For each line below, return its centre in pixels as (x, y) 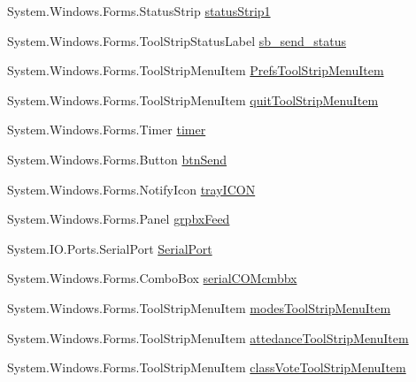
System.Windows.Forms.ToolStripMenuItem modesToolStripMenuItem (199, 307)
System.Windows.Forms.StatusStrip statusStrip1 (139, 11)
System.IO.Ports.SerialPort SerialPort (110, 248)
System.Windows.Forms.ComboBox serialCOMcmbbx (152, 278)
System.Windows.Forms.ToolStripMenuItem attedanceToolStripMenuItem (208, 337)
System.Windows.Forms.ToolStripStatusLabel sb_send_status (177, 40)
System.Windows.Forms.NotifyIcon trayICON (131, 189)
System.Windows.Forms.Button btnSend (117, 159)
